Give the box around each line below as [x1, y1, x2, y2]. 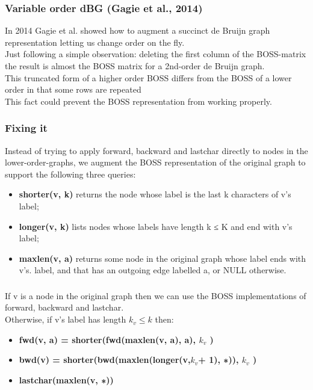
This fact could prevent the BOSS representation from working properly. [5, 94, 272, 107]
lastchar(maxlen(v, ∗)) [19, 373, 114, 386]
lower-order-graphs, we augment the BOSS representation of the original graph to [5, 156, 306, 169]
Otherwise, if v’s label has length [5, 313, 126, 326]
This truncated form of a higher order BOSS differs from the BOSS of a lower [5, 71, 292, 84]
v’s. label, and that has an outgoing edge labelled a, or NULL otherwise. [19, 264, 287, 276]
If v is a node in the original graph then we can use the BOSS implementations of [5, 289, 306, 302]
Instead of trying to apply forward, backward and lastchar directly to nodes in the [5, 144, 308, 156]
